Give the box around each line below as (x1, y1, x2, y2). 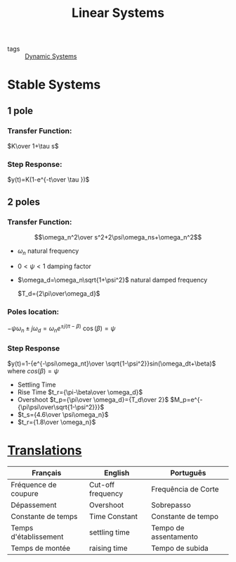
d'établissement (11, 532, 64, 542)
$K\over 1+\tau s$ (7, 142, 59, 151)
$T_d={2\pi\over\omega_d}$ (17, 289, 100, 297)
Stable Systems (7, 77, 101, 93)
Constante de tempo (150, 511, 219, 521)
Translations (7, 442, 82, 458)
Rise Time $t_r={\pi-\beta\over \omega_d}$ (17, 387, 143, 396)
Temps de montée (11, 543, 71, 553)
